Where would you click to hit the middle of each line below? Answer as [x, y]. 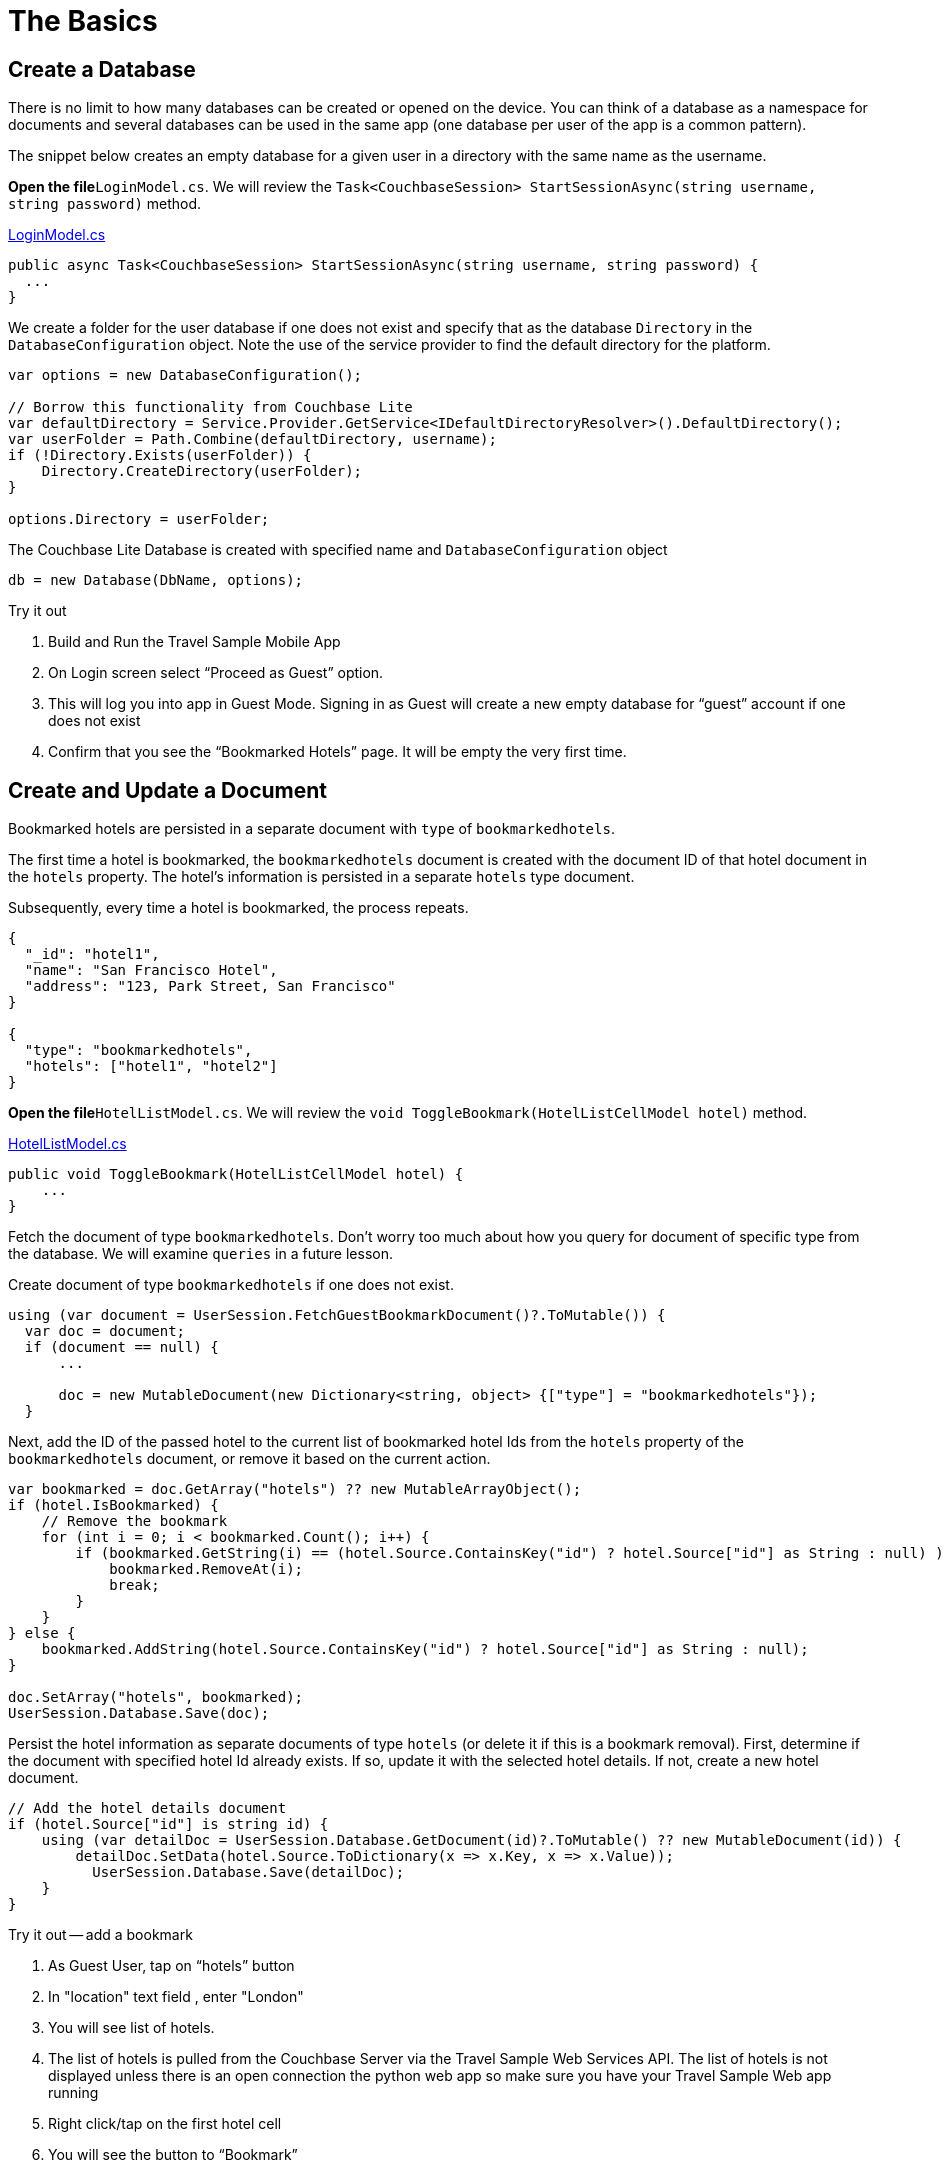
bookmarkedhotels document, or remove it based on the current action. [249, 1459]
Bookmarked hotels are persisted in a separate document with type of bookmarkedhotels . [311, 829]
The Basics [83, 21]
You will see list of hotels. [131, 2028]
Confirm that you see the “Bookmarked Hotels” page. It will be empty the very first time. [337, 752]
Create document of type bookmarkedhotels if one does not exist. [231, 1285]
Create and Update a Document [168, 790]
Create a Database [102, 69]
